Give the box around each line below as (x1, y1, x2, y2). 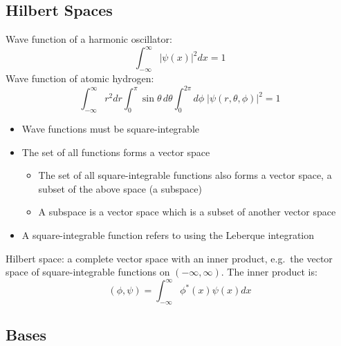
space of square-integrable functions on (6, 265, 170, 279)
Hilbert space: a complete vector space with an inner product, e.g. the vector (6, 251, 333, 265)
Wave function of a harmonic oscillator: (6, 32, 172, 46)
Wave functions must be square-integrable (21, 121, 199, 135)
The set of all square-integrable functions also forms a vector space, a (38, 168, 332, 182)
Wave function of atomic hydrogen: (6, 71, 154, 86)
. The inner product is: (221, 265, 317, 279)
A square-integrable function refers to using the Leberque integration (21, 227, 315, 242)
